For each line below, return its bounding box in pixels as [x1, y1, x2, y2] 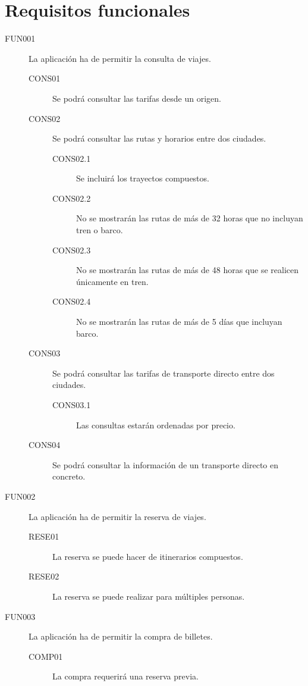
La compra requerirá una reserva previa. [52, 670, 199, 682]
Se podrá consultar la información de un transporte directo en [52, 458, 278, 471]
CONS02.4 [52, 295, 91, 308]
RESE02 [29, 570, 59, 582]
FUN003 [5, 610, 36, 622]
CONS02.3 [52, 243, 91, 256]
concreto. [52, 470, 86, 483]
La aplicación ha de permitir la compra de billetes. [29, 630, 213, 643]
